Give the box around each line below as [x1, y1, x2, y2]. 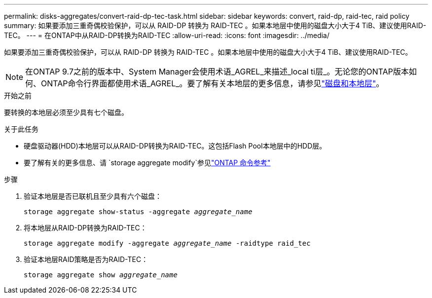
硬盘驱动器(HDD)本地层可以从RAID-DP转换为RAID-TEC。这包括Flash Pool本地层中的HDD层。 [24, 142, 326, 150]
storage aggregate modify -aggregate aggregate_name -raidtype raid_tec [24, 239, 311, 247]
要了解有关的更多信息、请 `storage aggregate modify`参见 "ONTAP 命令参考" [24, 158, 271, 167]
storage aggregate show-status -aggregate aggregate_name [24, 208, 252, 216]
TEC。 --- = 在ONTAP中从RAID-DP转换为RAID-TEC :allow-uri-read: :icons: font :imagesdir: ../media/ [4, 31, 330, 39]
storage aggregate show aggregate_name [24, 271, 178, 279]
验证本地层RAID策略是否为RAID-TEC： [24, 255, 148, 263]
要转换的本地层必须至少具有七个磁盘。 [4, 108, 128, 116]
